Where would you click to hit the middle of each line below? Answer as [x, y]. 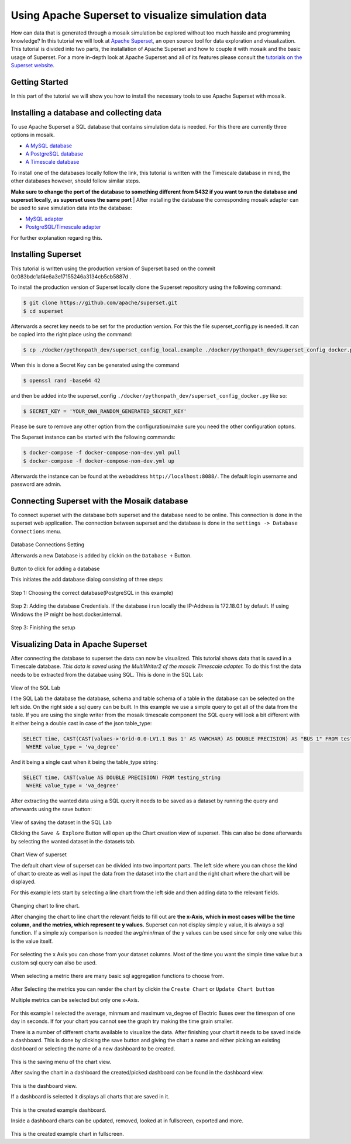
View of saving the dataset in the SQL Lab [61, 822]
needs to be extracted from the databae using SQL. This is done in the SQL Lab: [107, 674]
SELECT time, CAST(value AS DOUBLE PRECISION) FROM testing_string [122, 777]
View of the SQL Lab [36, 688]
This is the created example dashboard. [58, 1110]
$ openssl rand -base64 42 [62, 380]
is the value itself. [32, 941]
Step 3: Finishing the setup [43, 627]
